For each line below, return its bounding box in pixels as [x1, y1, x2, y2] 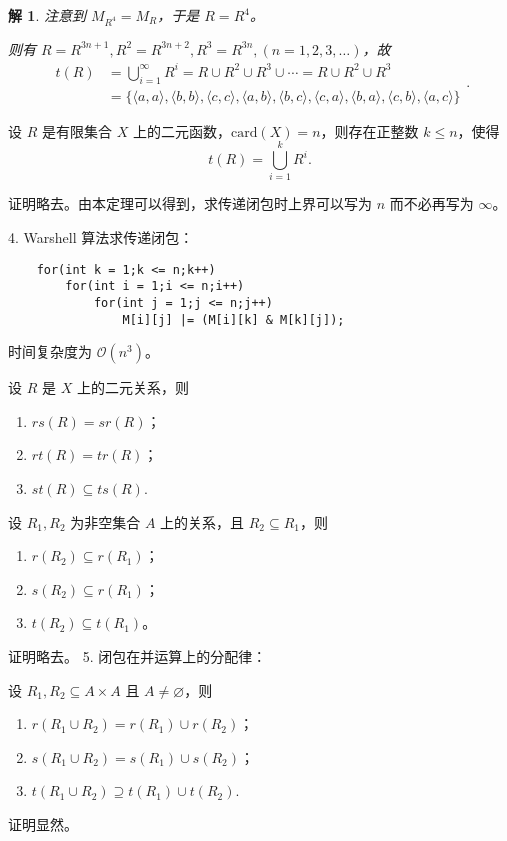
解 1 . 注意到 [8, 5, 86, 25]
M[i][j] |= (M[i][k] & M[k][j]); [122, 312, 345, 327]
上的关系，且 [160, 511, 245, 532]
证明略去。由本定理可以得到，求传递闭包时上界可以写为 [8, 193, 372, 214]
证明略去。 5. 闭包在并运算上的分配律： [8, 645, 267, 666]
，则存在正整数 [320, 120, 419, 141]
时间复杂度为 [8, 341, 92, 362]
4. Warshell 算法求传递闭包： [8, 227, 194, 248]
